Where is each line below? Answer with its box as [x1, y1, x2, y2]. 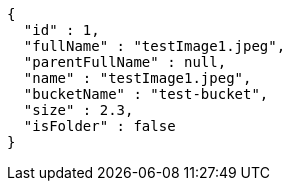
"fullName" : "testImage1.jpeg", [23, 38, 286, 54]
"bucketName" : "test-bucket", [23, 86, 269, 102]
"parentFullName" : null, [23, 54, 227, 70]
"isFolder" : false [23, 118, 176, 134]
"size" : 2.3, [23, 102, 134, 118]
